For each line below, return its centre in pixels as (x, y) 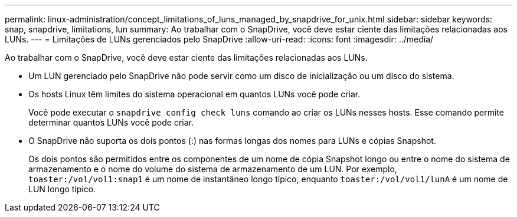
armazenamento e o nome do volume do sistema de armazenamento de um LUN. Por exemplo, (213, 169)
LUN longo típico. (62, 189)
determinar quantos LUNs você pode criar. (111, 122)
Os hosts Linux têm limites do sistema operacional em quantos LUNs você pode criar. (194, 94)
